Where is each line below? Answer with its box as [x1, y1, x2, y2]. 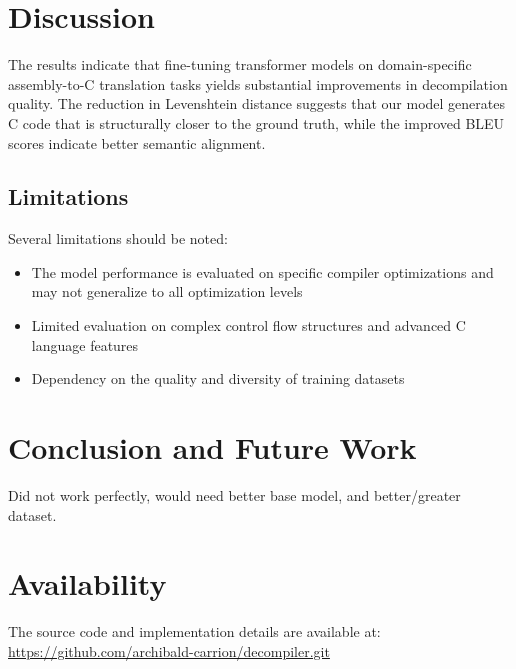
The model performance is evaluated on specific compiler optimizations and [31, 261, 494, 282]
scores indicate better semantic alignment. [8, 132, 266, 153]
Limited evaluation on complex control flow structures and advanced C [31, 315, 466, 336]
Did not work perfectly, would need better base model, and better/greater [8, 484, 461, 505]
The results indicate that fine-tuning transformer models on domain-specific [8, 54, 472, 75]
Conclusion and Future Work [8, 427, 417, 468]
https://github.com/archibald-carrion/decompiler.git [8, 640, 330, 661]
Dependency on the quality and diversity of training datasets [31, 368, 405, 389]
